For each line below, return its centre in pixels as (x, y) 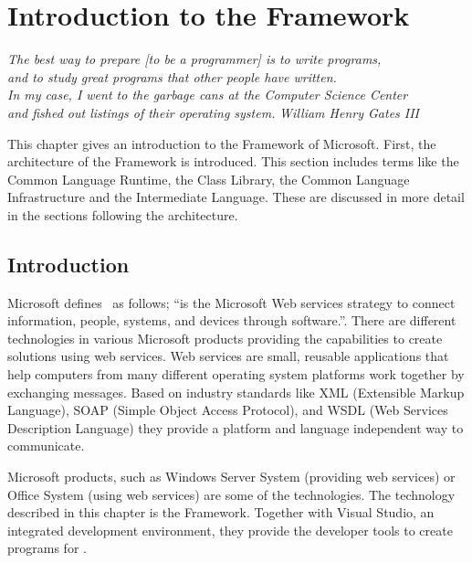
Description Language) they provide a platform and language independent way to (236, 427)
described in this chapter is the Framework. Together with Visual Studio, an (221, 512)
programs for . (47, 548)
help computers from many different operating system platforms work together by (236, 374)
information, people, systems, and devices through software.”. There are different (232, 320)
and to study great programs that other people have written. (172, 76)
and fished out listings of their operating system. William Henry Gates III (214, 112)
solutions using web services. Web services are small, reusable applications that (228, 356)
